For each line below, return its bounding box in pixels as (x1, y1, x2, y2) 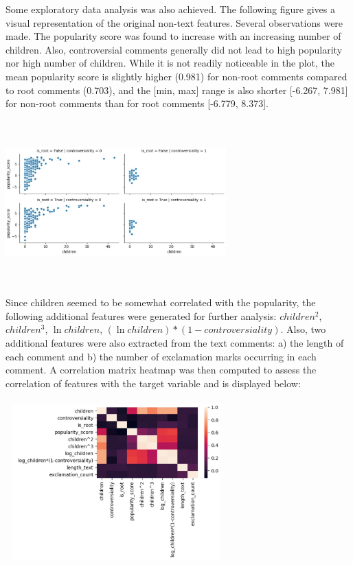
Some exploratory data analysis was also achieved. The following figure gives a (5, 2, 335, 16)
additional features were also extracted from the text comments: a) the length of (5, 336, 344, 350)
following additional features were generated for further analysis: (5, 308, 277, 323)
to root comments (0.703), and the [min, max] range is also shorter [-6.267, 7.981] (5, 82, 348, 97)
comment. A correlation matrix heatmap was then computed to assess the (5, 362, 317, 377)
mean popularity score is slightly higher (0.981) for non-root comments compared (5, 69, 348, 83)
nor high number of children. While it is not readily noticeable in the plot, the (5, 56, 335, 70)
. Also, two (280, 322, 326, 336)
